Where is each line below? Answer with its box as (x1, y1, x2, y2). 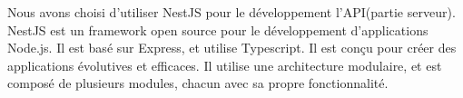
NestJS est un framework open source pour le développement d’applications (7, 20, 429, 39)
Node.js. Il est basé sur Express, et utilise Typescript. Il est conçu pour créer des (7, 38, 457, 57)
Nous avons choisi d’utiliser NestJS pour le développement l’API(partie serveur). (7, 3, 456, 21)
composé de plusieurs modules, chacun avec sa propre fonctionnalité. (7, 73, 389, 93)
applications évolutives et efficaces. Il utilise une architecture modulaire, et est (7, 55, 442, 74)
